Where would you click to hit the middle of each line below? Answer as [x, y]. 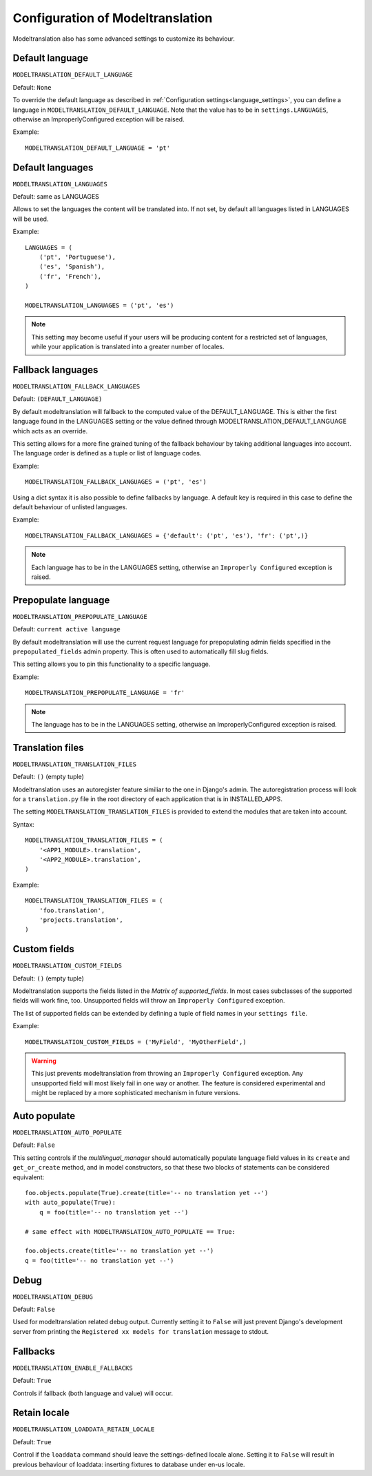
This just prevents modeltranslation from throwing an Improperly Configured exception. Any [167, 1074]
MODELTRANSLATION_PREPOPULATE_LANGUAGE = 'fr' [105, 693]
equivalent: [29, 1177]
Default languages [53, 167]
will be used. [31, 219]
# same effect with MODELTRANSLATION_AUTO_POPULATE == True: [130, 1231]
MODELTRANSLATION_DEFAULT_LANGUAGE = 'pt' [98, 148]
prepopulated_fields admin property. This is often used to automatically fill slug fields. [141, 651]
